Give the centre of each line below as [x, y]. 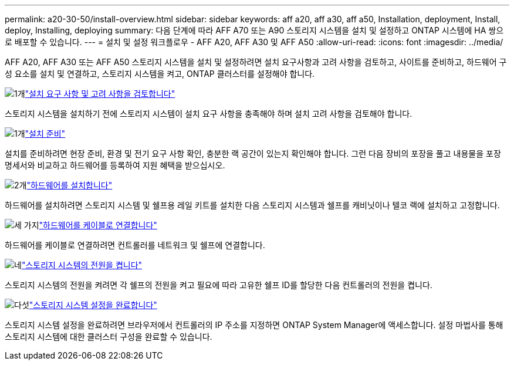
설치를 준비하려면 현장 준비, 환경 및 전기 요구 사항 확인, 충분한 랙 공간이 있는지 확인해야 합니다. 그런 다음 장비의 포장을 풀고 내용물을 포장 [253, 153]
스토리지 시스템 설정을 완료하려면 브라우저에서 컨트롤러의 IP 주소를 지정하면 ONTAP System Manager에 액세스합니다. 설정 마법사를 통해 [254, 325]
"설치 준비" [45, 134]
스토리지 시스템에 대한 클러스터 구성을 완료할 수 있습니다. [109, 337]
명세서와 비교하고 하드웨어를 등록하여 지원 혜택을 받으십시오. [115, 165]
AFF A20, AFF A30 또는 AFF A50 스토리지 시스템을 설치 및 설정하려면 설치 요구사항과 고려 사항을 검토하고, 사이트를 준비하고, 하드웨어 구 [256, 62]
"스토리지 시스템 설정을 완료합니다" [93, 305]
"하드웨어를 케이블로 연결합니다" [98, 225]
